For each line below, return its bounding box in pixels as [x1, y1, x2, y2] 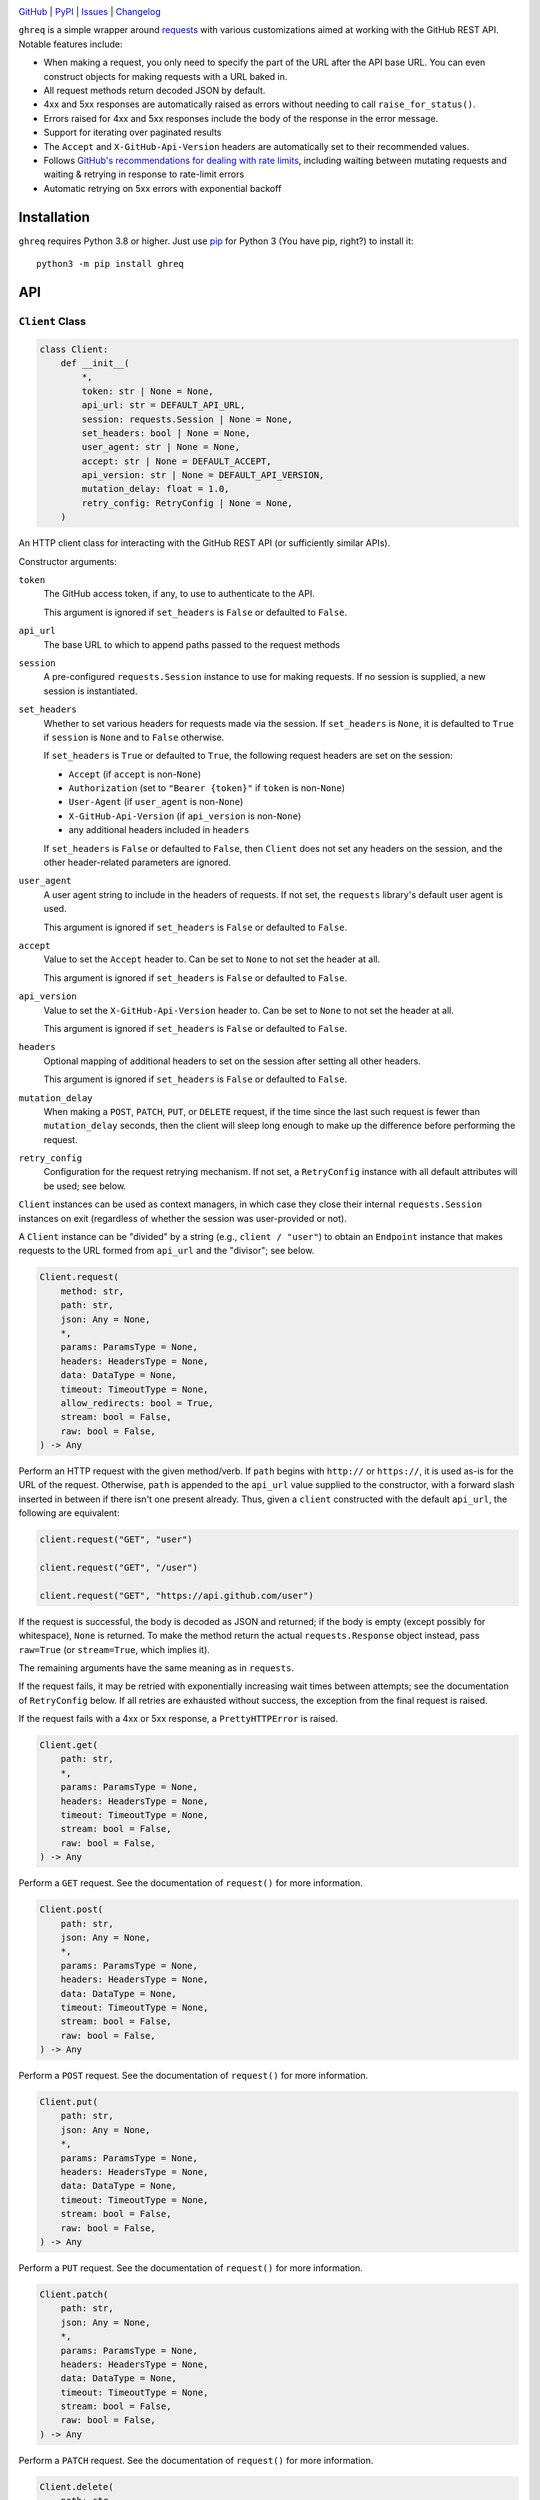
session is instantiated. [43, 685, 138, 697]
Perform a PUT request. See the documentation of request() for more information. [18, 2261, 364, 2274]
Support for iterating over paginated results [43, 126, 222, 139]
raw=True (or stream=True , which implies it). [18, 1643, 210, 1655]
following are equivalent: [18, 1507, 120, 1519]
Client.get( [39, 1740, 99, 1751]
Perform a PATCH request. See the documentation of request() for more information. [18, 2454, 374, 2466]
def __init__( [60, 357, 130, 369]
